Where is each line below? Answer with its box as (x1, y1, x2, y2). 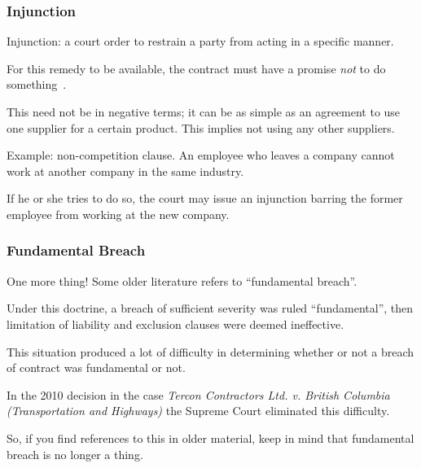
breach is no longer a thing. (7, 445, 143, 462)
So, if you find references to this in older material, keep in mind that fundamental (7, 429, 414, 446)
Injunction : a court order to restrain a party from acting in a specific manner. (7, 33, 394, 50)
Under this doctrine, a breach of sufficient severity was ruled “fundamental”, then (7, 300, 414, 317)
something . (7, 76, 67, 93)
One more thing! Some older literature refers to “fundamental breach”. (7, 272, 357, 289)
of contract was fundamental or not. (7, 359, 186, 376)
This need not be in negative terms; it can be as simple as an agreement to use (7, 103, 401, 120)
